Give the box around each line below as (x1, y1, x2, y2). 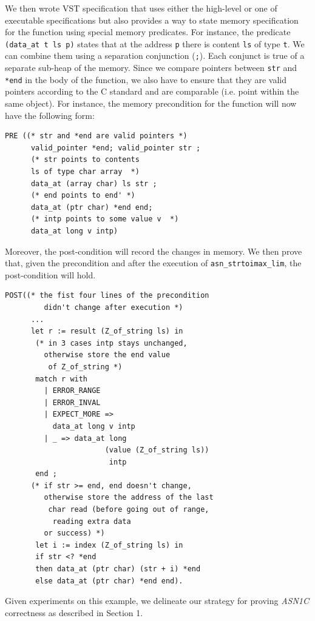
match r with (35, 374, 88, 383)
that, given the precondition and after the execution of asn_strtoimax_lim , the (5, 257, 302, 269)
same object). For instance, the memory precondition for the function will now (5, 97, 297, 109)
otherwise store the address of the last (44, 493, 214, 502)
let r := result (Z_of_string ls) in (30, 327, 183, 336)
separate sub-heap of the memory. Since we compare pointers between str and (5, 61, 297, 74)
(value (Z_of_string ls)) (104, 446, 209, 455)
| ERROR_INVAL (44, 398, 101, 407)
